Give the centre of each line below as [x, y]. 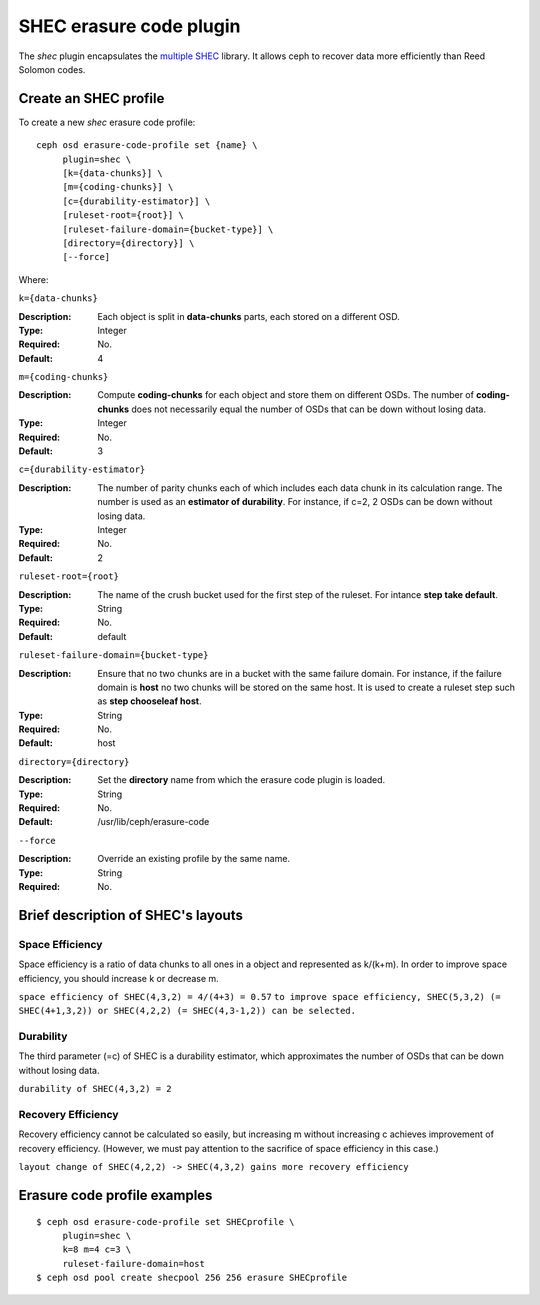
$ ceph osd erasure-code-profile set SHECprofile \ [165, 1221]
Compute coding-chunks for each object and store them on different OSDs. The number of [286, 395]
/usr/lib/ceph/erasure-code [153, 822]
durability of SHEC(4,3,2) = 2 [95, 1089]
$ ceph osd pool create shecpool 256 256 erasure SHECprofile [192, 1278]
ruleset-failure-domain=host [133, 1263]
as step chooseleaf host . [149, 701]
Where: [33, 279]
